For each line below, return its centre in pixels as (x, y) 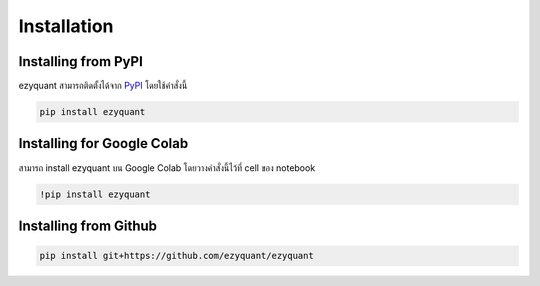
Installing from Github (88, 225)
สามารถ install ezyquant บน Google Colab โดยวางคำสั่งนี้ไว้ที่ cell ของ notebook (167, 167)
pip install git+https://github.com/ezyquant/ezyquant (176, 256)
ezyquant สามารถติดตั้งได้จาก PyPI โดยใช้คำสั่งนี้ (103, 86)
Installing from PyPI (81, 61)
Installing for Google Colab (103, 143)
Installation (66, 26)
